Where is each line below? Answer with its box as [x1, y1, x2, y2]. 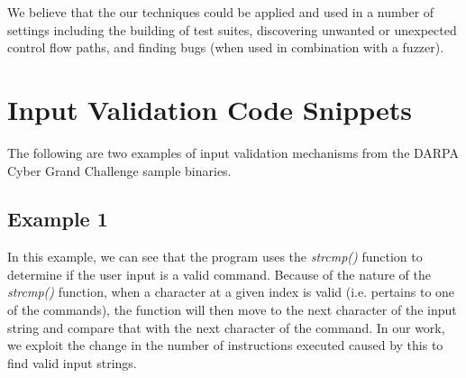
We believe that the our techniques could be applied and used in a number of [7, 3, 434, 21]
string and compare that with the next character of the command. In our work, [7, 318, 445, 337]
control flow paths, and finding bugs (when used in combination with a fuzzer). [7, 38, 444, 57]
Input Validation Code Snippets [7, 90, 413, 127]
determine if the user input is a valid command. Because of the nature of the [7, 264, 431, 283]
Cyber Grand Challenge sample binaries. [7, 161, 232, 180]
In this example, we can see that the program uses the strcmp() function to [7, 247, 423, 266]
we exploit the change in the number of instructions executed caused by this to [7, 336, 443, 355]
